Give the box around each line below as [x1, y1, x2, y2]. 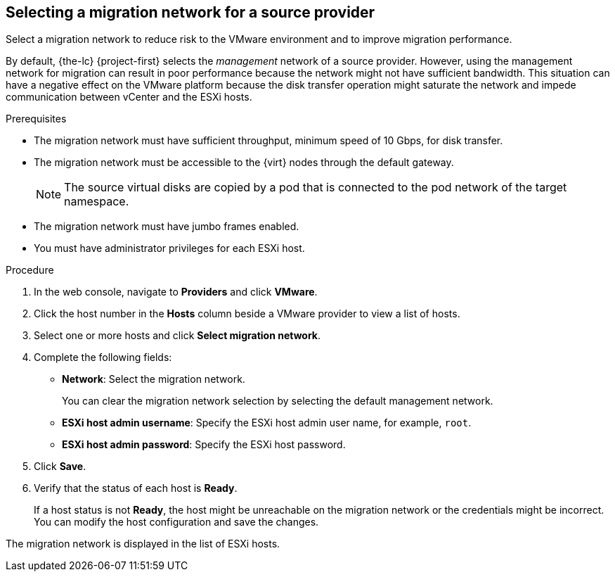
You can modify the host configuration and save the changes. [34, 516, 319, 528]
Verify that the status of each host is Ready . [34, 482, 238, 495]
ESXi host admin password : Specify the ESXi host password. [62, 438, 346, 451]
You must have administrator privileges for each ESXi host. [34, 242, 305, 255]
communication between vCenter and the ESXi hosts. [6, 91, 252, 103]
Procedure [6, 264, 54, 277]
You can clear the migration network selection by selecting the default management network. [62, 395, 493, 407]
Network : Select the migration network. [62, 373, 245, 386]
